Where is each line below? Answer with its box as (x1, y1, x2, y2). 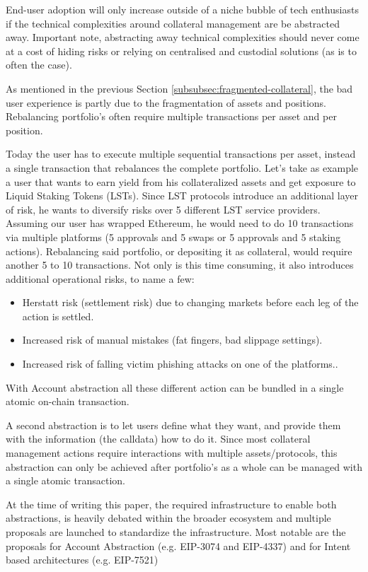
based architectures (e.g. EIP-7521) (6, 552, 159, 567)
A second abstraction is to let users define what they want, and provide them (6, 417, 341, 432)
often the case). (6, 57, 72, 72)
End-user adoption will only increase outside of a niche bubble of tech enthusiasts (6, 2, 359, 16)
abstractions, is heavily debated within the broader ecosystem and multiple (6, 510, 331, 525)
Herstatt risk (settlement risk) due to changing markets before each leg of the (22, 295, 359, 310)
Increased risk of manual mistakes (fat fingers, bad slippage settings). (22, 332, 323, 347)
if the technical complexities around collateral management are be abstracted (6, 16, 340, 30)
